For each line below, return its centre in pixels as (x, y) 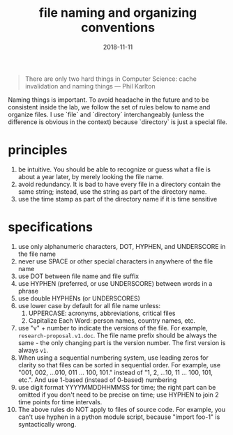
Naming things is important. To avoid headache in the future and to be (108, 100)
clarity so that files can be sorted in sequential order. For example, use (119, 365)
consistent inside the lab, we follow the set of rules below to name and (109, 107)
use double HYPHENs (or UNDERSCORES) (79, 298)
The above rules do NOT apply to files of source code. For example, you (122, 409)
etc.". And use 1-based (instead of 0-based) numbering (97, 380)
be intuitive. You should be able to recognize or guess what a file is (114, 169)
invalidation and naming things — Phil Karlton (90, 86)
